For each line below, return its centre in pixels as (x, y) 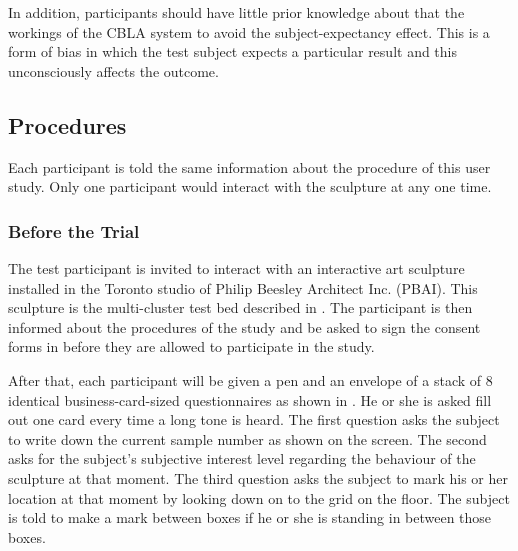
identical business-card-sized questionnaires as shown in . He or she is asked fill (250, 399)
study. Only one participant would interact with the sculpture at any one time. (250, 186)
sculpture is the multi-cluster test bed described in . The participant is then (240, 307)
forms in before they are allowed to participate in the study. (191, 346)
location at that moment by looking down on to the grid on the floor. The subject (259, 497)
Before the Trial (74, 230)
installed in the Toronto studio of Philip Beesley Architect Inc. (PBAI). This (243, 287)
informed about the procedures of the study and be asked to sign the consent (244, 326)
